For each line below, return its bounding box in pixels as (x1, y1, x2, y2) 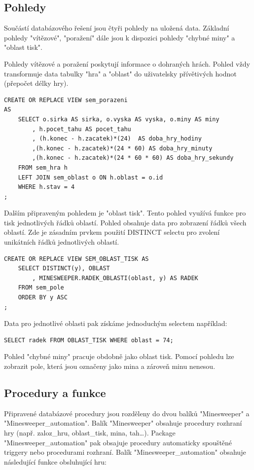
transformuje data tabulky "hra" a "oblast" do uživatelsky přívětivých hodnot (4, 68, 237, 78)
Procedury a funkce (4, 385, 106, 400)
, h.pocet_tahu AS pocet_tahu (32, 125, 131, 133)
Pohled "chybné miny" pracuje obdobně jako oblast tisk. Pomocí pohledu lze (4, 351, 234, 362)
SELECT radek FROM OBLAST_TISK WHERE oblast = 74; (4, 336, 174, 344)
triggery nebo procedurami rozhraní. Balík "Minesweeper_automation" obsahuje (4, 447, 246, 457)
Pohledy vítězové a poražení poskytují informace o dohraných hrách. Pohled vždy (4, 58, 250, 69)
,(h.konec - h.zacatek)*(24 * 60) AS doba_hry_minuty (32, 145, 213, 152)
